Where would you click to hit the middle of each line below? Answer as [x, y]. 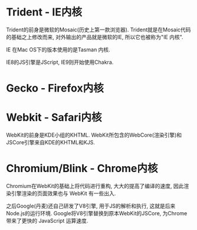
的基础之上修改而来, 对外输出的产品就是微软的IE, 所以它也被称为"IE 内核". [95, 37]
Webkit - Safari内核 [54, 117]
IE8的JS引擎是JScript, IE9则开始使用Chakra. [60, 62]
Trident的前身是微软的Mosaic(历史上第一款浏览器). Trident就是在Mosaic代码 [98, 30]
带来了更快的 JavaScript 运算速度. [47, 221]
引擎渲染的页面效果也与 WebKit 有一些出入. [63, 193]
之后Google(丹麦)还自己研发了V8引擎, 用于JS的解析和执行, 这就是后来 [91, 206]
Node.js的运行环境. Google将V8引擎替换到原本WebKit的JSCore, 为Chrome [97, 213]
